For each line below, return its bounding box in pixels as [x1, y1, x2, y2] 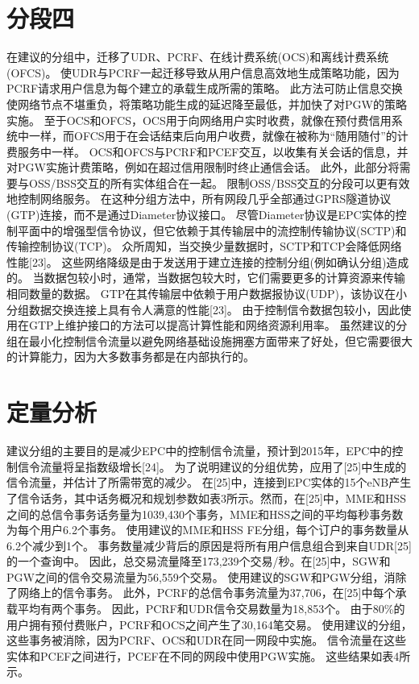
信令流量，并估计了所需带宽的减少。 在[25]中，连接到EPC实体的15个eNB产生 [6, 474, 412, 491]
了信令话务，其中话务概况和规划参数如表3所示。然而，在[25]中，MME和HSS [6, 489, 407, 506]
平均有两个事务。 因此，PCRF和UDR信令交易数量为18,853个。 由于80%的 [17, 600, 405, 617]
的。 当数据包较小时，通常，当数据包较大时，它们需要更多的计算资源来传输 [6, 269, 405, 286]
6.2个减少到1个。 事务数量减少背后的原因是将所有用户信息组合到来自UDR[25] [6, 537, 412, 553]
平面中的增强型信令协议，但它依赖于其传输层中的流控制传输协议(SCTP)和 [17, 222, 407, 238]
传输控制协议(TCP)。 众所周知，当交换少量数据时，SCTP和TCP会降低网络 [6, 238, 402, 255]
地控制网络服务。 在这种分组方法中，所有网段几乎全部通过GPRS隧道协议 [6, 190, 392, 207]
